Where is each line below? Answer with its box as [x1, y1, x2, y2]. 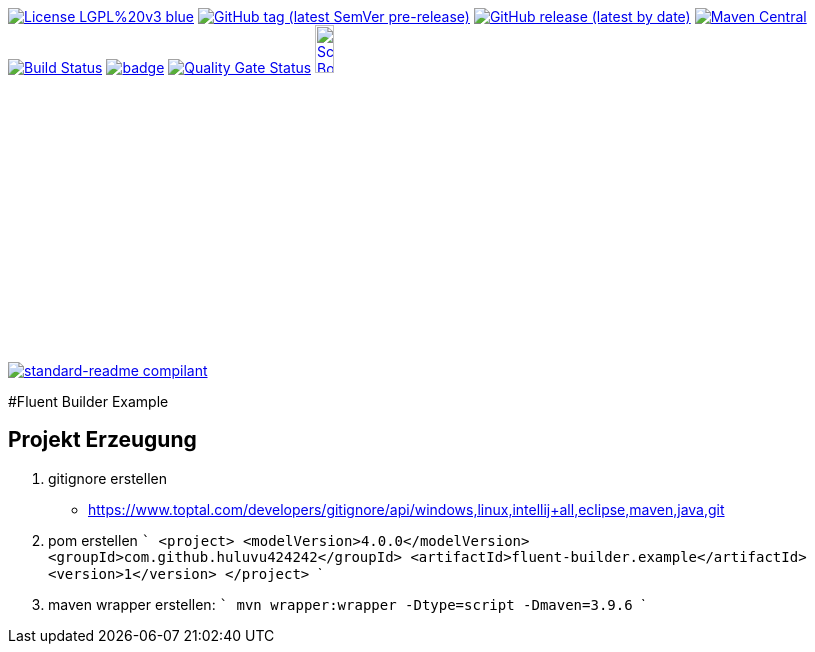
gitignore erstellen [48, 469, 167, 487]
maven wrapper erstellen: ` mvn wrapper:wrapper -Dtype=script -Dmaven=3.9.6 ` [48, 595, 646, 613]
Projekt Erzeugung [8, 427, 197, 453]
